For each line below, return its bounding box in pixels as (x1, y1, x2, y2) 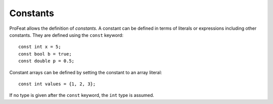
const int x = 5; (18, 44, 61, 50)
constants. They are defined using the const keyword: (9, 32, 124, 38)
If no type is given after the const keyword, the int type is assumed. (9, 92, 154, 98)
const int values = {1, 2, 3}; (18, 81, 96, 87)
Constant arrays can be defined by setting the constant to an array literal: (9, 69, 162, 75)
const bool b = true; (18, 51, 72, 57)
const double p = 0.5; (18, 58, 75, 64)
